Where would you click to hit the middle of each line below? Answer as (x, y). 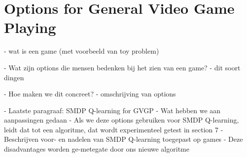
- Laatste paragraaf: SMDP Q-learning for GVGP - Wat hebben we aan (112, 110)
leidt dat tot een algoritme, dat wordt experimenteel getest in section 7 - (114, 129)
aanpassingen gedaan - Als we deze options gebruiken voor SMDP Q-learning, (122, 120)
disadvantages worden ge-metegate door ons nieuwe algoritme (97, 149)
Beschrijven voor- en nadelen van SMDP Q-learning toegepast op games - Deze (123, 139)
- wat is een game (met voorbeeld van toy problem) (82, 51)
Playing (30, 27)
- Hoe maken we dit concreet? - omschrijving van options (90, 94)
